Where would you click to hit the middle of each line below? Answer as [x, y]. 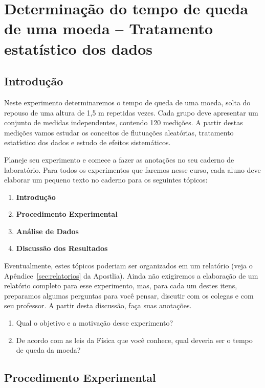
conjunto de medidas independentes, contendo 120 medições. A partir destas [124, 122]
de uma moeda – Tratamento [109, 28]
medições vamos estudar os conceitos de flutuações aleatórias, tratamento [119, 132]
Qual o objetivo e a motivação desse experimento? [95, 323]
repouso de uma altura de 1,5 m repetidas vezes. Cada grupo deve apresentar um [131, 112]
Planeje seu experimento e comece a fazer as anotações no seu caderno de [119, 159]
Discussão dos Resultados [62, 248]
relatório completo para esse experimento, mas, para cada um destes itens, [121, 286]
